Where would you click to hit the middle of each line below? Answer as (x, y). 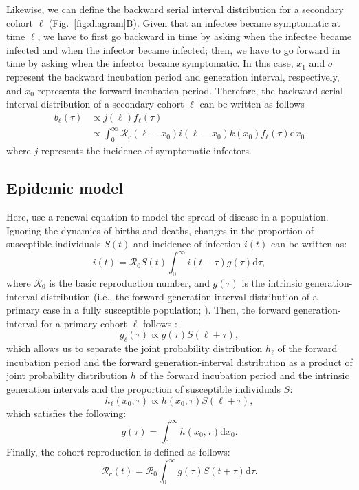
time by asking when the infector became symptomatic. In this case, (150, 63)
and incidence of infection (187, 244)
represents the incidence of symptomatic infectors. (146, 151)
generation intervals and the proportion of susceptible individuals (144, 388)
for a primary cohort (84, 323)
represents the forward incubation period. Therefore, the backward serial (190, 90)
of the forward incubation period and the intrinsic (244, 375)
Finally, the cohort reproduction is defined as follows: (118, 452)
